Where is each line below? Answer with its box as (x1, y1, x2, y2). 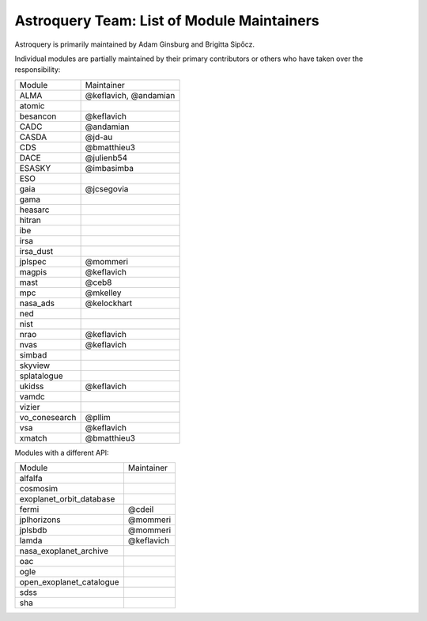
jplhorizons (19, 514, 61, 525)
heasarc (19, 204, 50, 215)
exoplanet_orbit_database (19, 494, 115, 505)
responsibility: (14, 65, 61, 74)
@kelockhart (85, 297, 133, 309)
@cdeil (127, 504, 154, 515)
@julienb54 (85, 152, 128, 163)
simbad (19, 349, 47, 360)
